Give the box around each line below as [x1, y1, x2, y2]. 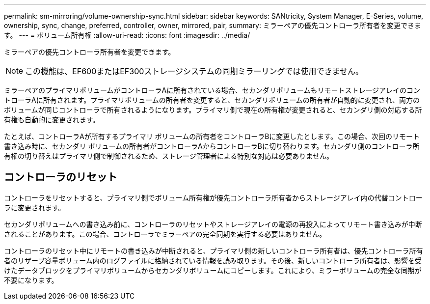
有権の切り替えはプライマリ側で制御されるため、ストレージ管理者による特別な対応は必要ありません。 [4, 152, 333, 160]
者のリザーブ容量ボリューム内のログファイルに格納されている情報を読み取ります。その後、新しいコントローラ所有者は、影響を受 [4, 256, 422, 265]
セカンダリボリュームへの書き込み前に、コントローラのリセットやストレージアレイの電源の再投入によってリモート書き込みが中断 [4, 220, 422, 228]
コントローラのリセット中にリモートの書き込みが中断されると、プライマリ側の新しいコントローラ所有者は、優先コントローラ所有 [4, 246, 423, 255]
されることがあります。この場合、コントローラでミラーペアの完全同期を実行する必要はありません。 [4, 229, 326, 238]
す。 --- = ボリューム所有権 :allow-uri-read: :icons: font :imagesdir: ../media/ [4, 31, 250, 39]
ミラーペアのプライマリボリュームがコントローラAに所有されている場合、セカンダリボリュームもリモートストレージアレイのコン [4, 86, 421, 94]
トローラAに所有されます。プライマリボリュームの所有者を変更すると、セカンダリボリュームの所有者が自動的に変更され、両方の [4, 96, 420, 104]
